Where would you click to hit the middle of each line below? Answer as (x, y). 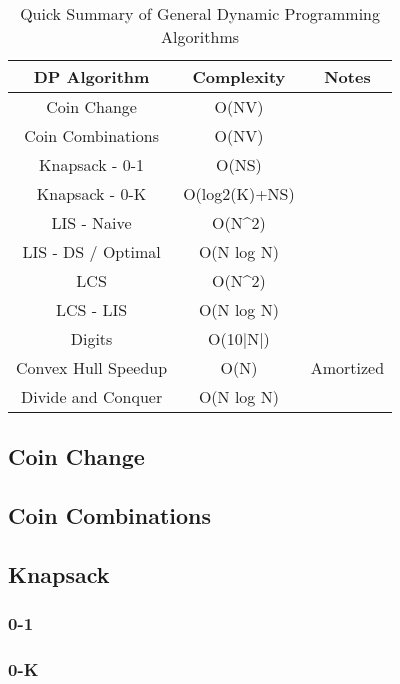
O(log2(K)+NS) (239, 193)
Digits (91, 338)
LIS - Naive (91, 222)
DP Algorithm (91, 76)
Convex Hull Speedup (92, 367)
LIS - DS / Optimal (91, 251)
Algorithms (200, 36)
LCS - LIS (92, 309)
